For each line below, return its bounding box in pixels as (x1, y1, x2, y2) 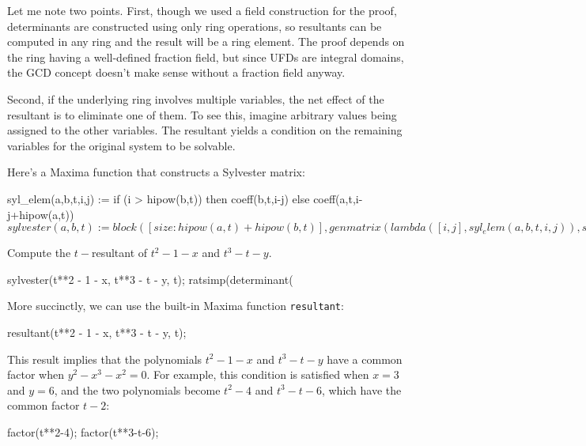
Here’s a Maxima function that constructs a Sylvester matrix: (7, 164, 305, 180)
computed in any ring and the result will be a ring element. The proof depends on (7, 33, 405, 50)
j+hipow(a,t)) (7, 206, 74, 222)
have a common (327, 350, 403, 367)
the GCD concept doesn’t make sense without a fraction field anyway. (7, 64, 346, 81)
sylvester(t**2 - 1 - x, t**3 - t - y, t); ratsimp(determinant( (7, 270, 293, 287)
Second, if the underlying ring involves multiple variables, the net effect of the (7, 90, 384, 107)
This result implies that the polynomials (7, 350, 202, 367)
